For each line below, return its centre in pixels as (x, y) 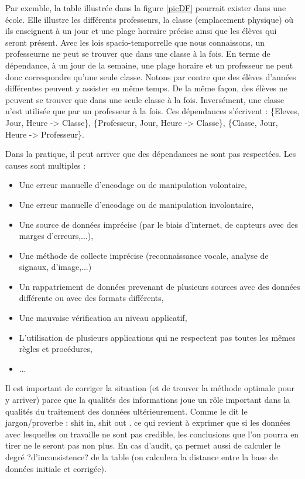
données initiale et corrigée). (56, 468)
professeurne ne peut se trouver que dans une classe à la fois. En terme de (138, 54)
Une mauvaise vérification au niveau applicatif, (103, 318)
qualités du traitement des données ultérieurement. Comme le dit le (126, 411)
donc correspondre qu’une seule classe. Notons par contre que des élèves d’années (151, 76)
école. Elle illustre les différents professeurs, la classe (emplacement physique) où (150, 19)
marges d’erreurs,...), (56, 236)
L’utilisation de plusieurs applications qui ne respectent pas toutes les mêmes (157, 337)
